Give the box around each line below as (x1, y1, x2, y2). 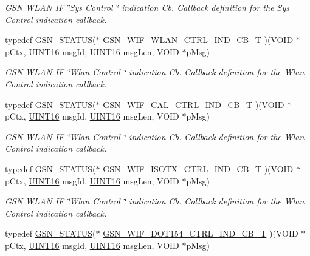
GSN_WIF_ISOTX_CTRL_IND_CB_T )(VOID (103, 162, 294, 175)
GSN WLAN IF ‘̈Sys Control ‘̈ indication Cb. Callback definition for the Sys (5, 1, 289, 13)
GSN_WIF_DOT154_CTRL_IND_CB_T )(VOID (103, 227, 298, 240)
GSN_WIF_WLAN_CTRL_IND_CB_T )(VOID (103, 33, 294, 46)
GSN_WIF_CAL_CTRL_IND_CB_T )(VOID (103, 98, 284, 110)
